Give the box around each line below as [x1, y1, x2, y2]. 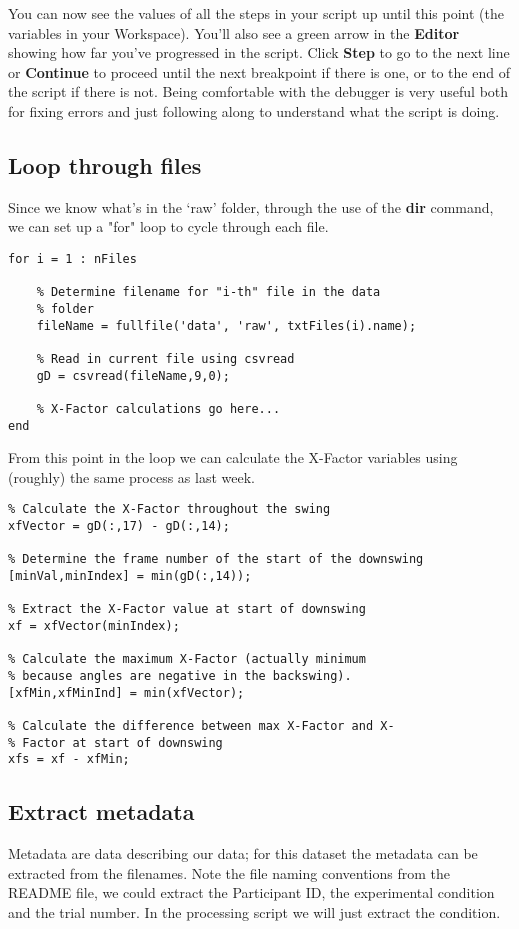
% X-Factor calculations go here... [36, 401, 281, 416]
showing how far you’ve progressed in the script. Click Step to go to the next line [8, 42, 510, 63]
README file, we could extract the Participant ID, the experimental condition [8, 882, 495, 903]
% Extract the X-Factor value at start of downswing [8, 602, 366, 617]
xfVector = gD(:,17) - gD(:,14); [8, 519, 230, 534]
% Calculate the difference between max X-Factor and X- [8, 718, 395, 733]
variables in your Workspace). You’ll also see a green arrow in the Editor [8, 22, 460, 43]
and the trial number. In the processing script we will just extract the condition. [8, 901, 501, 922]
